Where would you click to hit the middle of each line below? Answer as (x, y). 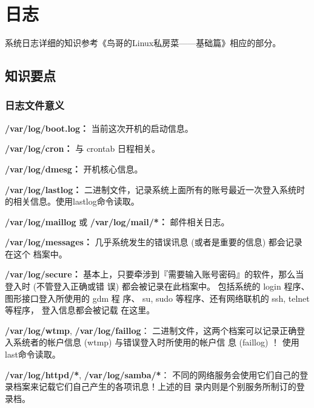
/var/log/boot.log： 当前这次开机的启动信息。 (99, 128)
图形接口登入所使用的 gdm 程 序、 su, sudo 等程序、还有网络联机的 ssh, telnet (157, 298)
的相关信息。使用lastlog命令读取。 (72, 201)
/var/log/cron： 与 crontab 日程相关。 (82, 148)
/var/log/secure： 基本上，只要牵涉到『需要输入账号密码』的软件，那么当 (155, 274)
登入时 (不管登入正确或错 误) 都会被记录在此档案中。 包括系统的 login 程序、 (157, 286)
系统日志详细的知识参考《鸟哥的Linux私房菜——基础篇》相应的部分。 (143, 43)
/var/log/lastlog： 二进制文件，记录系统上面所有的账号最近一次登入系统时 (155, 189)
